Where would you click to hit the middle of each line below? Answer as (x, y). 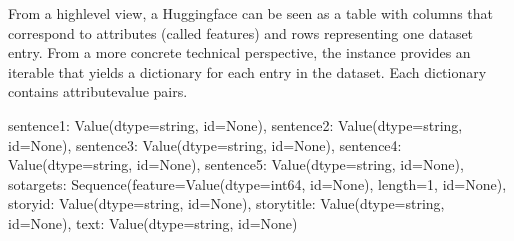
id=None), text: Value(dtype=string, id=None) (153, 222)
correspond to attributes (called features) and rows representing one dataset (241, 32)
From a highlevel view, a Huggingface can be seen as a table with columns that (250, 13)
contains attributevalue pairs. (98, 91)
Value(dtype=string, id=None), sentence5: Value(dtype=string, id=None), (236, 164)
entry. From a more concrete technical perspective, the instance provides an (239, 52)
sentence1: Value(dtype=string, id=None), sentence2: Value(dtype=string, (235, 124)
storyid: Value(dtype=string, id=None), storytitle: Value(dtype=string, (226, 203)
